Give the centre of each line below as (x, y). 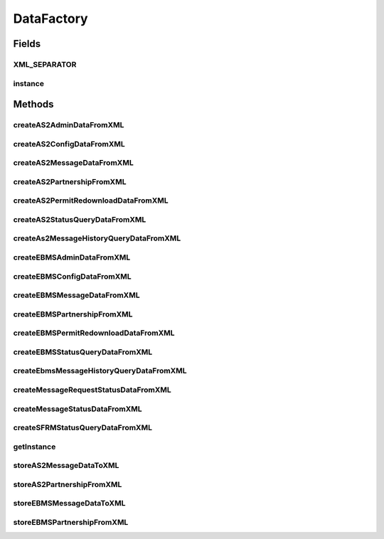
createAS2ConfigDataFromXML (69, 144)
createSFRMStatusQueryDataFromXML (83, 428)
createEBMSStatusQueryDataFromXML (83, 352)
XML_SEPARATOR (45, 64)
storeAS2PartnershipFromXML (68, 484)
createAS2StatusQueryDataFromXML (80, 219)
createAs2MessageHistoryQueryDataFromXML (97, 238)
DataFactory (50, 18)
